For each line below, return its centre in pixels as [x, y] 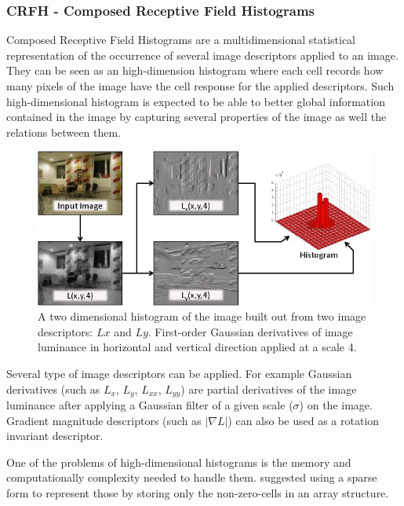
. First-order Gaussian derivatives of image [250, 331]
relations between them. [64, 132]
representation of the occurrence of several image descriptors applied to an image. [202, 55]
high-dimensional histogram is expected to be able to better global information [196, 101]
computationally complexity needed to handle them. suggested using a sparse [192, 477]
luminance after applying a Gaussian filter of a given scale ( [150, 405]
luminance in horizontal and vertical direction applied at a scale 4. [197, 347]
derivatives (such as [53, 389]
